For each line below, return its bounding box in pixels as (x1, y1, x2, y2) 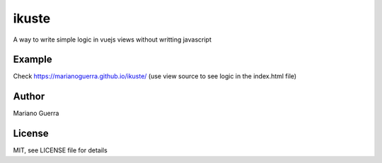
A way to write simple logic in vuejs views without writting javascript (13, 35, 212, 44)
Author (13, 90, 45, 102)
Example (13, 54, 52, 66)
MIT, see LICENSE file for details (13, 146, 108, 155)
